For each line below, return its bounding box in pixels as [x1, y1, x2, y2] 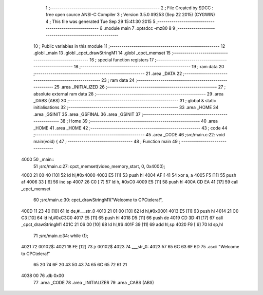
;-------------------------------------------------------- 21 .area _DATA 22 [33, 71, 182, 76]
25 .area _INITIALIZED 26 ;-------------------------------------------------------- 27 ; [54, 84, 226, 90]
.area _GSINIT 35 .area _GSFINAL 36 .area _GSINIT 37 [33, 111, 141, 117]
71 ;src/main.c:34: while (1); [33, 233, 89, 239]
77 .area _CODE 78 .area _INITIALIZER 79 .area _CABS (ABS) [33, 279, 154, 285]
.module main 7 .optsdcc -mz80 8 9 [103, 25, 175, 31]
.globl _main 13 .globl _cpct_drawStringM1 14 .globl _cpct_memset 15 [33, 50, 171, 56]
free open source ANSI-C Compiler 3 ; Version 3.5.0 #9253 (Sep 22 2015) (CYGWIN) [45, 12, 215, 18]
